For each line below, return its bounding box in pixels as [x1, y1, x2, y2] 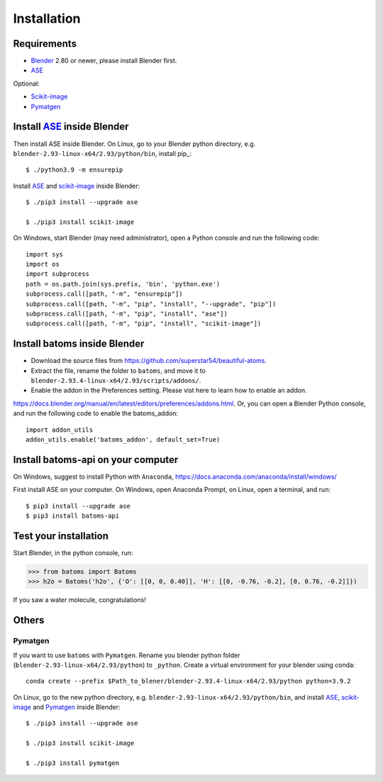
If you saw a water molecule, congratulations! [13, 596, 147, 604]
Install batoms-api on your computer [13, 454, 179, 466]
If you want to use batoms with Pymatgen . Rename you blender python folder [13, 651, 240, 659]
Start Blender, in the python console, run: [13, 549, 133, 557]
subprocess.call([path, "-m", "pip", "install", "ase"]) [26, 310, 228, 318]
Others [13, 614, 45, 627]
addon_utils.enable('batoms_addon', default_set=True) [26, 436, 221, 444]
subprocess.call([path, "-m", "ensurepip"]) [26, 290, 184, 298]
